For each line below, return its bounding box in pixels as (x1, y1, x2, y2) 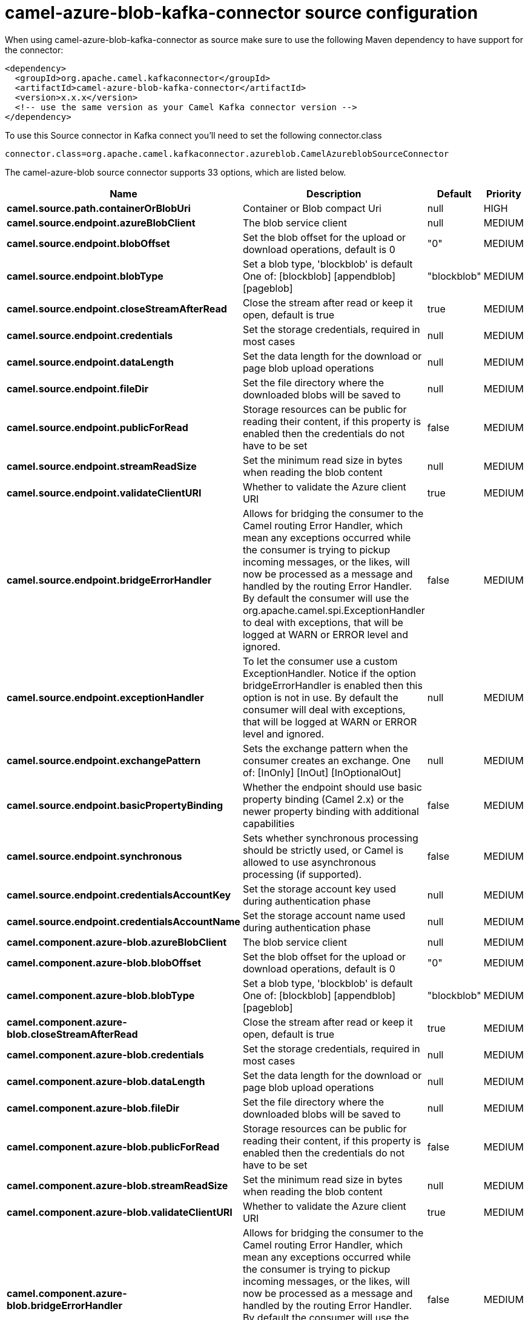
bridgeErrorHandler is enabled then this (242, 679, 423, 691)
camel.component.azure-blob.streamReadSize (7, 1179, 228, 1192)
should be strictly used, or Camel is (242, 843, 404, 856)
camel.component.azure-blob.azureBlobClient (7, 936, 227, 948)
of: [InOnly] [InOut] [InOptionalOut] (242, 766, 401, 779)
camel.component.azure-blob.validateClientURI (7, 1206, 233, 1218)
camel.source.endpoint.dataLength (7, 355, 174, 368)
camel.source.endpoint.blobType (7, 269, 163, 282)
